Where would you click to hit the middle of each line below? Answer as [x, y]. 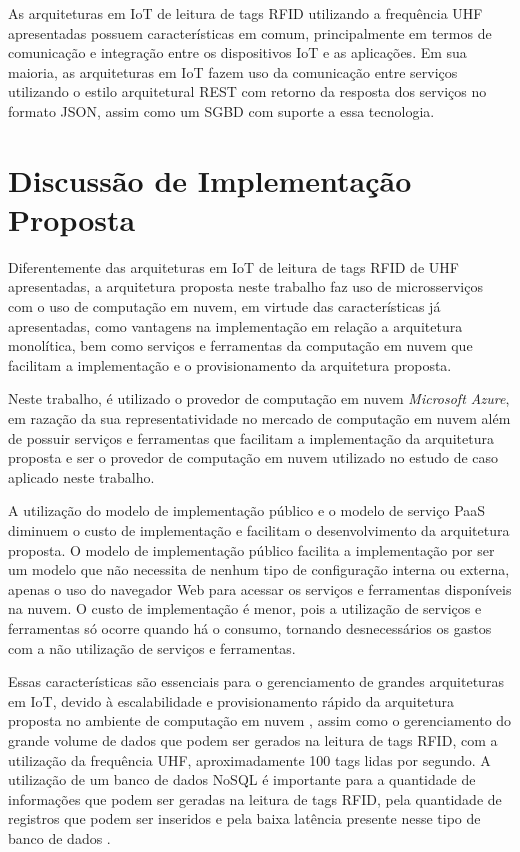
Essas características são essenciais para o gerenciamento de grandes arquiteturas [256, 681]
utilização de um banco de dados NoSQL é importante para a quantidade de [242, 779]
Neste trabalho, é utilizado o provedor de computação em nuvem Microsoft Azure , [259, 398]
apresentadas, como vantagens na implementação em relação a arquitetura [235, 325]
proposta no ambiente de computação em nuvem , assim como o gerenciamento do [260, 720]
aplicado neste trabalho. [81, 476]
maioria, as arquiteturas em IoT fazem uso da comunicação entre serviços [233, 71]
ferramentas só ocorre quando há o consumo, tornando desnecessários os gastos [250, 627]
